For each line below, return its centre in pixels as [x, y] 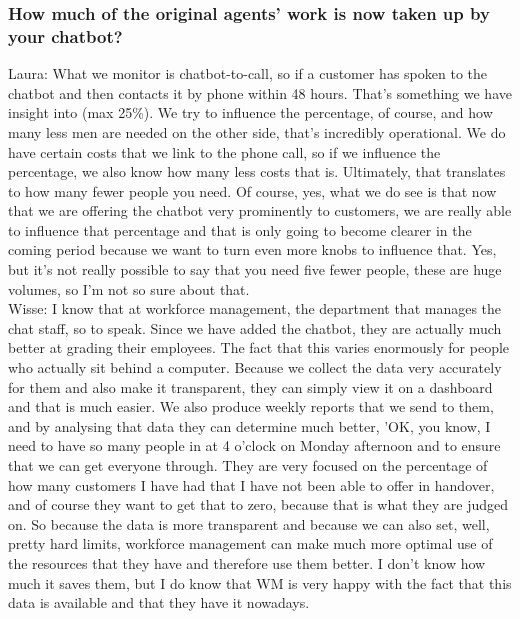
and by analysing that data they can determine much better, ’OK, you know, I [249, 425]
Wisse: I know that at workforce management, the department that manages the [255, 308]
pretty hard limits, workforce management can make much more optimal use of [250, 543]
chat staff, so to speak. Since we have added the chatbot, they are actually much [255, 327]
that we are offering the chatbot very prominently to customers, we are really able [260, 210]
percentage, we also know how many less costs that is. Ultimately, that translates [257, 171]
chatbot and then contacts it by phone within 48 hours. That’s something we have [260, 92]
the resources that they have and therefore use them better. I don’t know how [247, 562]
